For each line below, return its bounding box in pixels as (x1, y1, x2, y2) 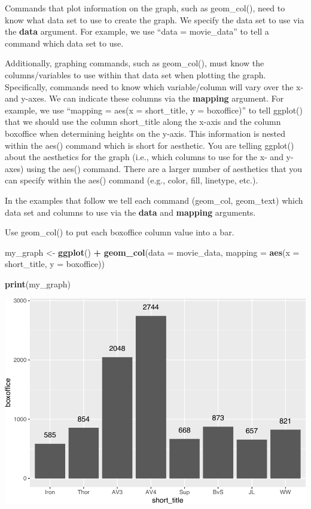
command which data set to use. (5, 36, 124, 49)
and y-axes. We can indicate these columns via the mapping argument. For (5, 92, 284, 105)
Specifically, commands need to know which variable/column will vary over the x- (5, 80, 304, 93)
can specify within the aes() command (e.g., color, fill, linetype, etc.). (5, 174, 258, 186)
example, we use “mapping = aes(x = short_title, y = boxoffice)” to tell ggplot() (5, 103, 303, 116)
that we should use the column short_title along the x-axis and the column (5, 115, 281, 128)
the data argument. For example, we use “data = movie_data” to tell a (5, 25, 269, 38)
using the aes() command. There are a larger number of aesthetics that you (26, 162, 303, 174)
